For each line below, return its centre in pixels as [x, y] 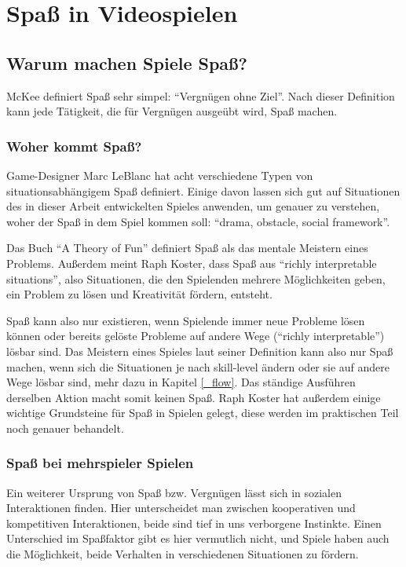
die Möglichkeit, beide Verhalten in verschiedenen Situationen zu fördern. [183, 554]
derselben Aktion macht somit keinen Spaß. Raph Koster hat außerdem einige [194, 397]
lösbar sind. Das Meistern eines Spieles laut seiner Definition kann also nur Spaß [200, 351]
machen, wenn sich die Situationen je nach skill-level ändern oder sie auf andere [198, 366]
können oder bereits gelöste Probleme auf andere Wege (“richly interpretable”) [196, 336]
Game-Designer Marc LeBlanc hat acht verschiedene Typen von [160, 175]
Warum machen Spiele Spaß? [127, 62]
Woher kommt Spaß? [74, 146]
